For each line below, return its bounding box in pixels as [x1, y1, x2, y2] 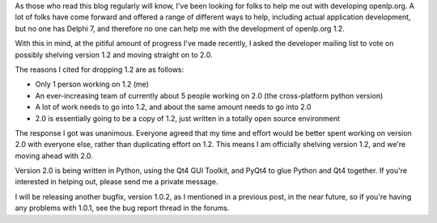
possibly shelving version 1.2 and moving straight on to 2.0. [15, 49, 213, 60]
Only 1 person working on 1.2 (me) [35, 79, 150, 89]
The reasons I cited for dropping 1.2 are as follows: [15, 65, 185, 74]
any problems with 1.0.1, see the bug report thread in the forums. [15, 203, 230, 213]
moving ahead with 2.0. [15, 150, 93, 161]
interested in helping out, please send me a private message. [15, 177, 218, 187]
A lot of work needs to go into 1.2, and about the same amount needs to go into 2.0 [35, 102, 312, 112]
